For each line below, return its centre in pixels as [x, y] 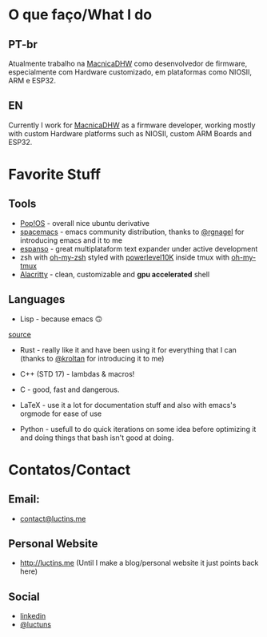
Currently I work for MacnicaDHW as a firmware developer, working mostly [132, 125]
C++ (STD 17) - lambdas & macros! [77, 373]
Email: [24, 500]
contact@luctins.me [53, 518]
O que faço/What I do [80, 15]
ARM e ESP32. [32, 81]
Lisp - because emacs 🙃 [61, 319]
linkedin [33, 616]
